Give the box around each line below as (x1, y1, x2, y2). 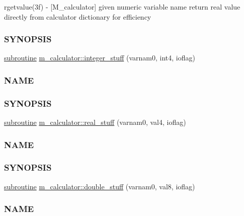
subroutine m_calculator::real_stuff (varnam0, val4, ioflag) (4, 117, 186, 127)
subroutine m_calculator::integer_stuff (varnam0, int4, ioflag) (4, 52, 195, 63)
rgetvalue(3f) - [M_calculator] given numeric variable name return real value (4, 2, 240, 12)
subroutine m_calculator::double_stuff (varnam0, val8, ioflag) (4, 181, 195, 191)
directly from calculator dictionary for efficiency (4, 11, 151, 22)
